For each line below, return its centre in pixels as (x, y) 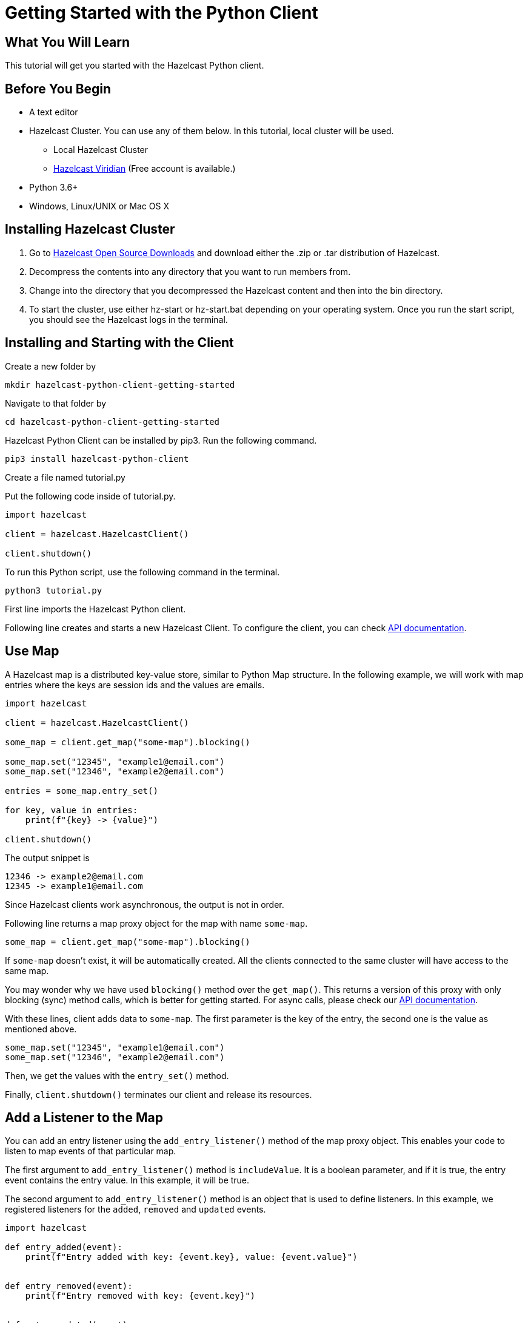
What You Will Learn (68, 42)
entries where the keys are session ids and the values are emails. (135, 685)
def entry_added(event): (64, 1247)
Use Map (32, 651)
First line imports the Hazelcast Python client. (95, 609)
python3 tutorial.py (54, 590)
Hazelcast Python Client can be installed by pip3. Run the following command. (161, 440)
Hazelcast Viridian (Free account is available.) (145, 169)
